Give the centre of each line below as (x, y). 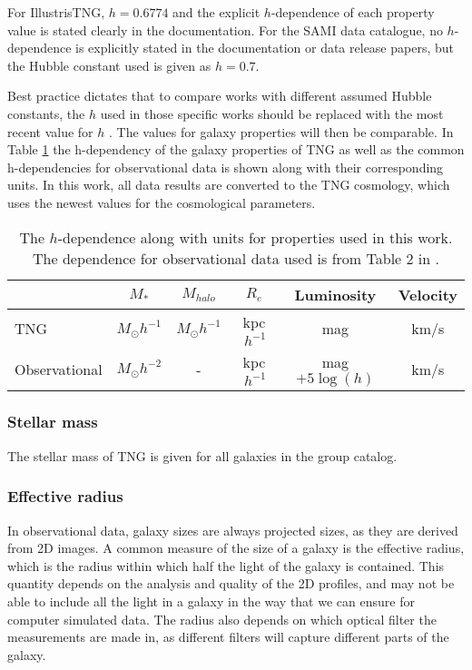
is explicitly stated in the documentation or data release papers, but (265, 48)
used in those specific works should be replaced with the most (272, 113)
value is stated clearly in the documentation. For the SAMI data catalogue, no (225, 30)
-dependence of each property (353, 12)
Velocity (428, 294)
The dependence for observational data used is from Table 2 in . (236, 258)
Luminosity (335, 294)
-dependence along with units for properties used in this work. (255, 237)
